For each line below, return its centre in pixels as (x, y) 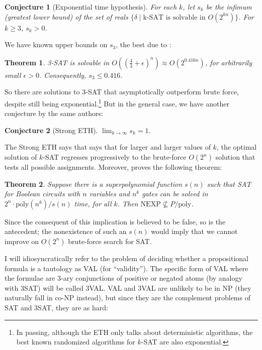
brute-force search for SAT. (110, 241)
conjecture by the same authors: (54, 113)
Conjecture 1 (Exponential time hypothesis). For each (91, 7)
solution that (235, 157)
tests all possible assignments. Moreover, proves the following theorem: (113, 167)
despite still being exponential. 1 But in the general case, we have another (117, 102)
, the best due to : (144, 44)
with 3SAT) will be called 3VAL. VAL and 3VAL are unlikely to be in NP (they (128, 287)
